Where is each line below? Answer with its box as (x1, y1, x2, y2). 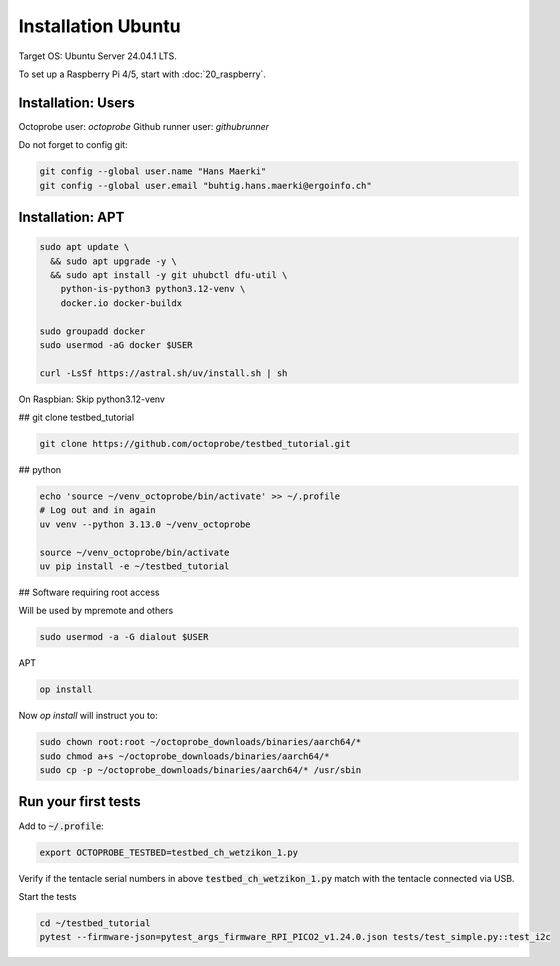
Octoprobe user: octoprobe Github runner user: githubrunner (18, 120, 270, 132)
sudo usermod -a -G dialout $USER (39, 631, 209, 643)
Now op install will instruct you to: (18, 710, 159, 722)
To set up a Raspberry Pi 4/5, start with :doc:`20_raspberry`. (18, 68, 267, 80)
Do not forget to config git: (18, 139, 129, 151)
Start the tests (18, 890, 77, 902)
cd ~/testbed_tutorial (39, 917, 151, 929)
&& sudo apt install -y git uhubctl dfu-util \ (50, 269, 288, 280)
